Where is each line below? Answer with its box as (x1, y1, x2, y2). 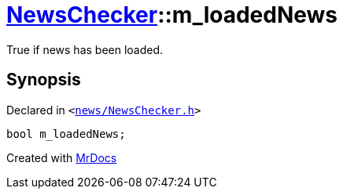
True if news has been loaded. (6, 42, 164, 56)
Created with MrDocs (6, 150, 117, 164)
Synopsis (6, 70, 81, 90)
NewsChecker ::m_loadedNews (6, 2, 338, 28)
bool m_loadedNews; (6, 127, 126, 140)
